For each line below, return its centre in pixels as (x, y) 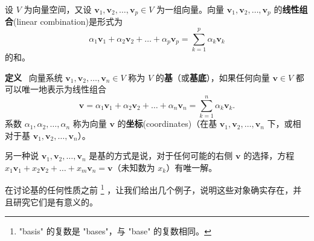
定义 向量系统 (34, 77)
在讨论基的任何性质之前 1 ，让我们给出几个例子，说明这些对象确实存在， (149, 189)
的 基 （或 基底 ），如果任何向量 (213, 77)
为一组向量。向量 (191, 9)
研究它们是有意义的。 (55, 201)
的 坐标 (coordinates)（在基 (167, 124)
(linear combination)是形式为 (68, 21)
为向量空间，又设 (58, 9)
